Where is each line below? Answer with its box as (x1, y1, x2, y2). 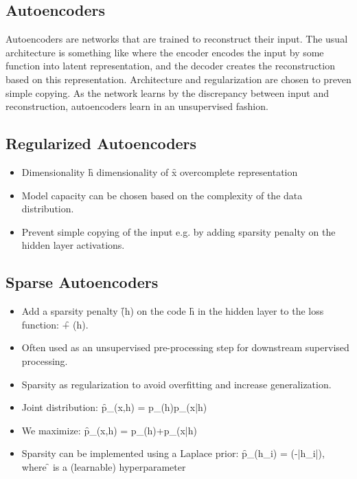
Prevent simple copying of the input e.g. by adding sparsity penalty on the (21, 224, 336, 238)
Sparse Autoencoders (5, 271, 159, 293)
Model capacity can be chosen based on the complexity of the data (21, 188, 303, 202)
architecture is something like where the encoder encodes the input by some (5, 45, 324, 59)
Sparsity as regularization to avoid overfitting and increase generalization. (21, 377, 332, 391)
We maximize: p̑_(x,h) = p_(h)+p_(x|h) (21, 423, 197, 437)
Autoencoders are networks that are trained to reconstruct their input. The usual (5, 32, 348, 46)
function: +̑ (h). (21, 317, 89, 331)
